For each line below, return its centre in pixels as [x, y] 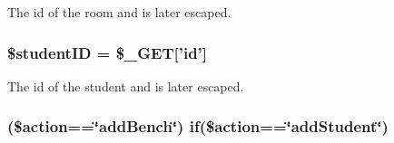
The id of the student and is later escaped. [126, 86]
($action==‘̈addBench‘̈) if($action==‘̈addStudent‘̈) [198, 126]
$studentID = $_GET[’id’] [108, 52]
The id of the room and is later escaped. [119, 12]
